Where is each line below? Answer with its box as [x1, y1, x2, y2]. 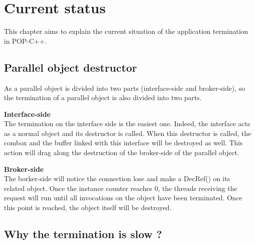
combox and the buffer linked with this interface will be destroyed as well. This [4, 137, 243, 148]
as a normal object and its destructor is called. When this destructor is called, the [4, 128, 251, 138]
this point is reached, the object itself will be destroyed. [4, 202, 172, 213]
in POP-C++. [4, 35, 47, 46]
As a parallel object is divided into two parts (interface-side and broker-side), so [4, 82, 245, 93]
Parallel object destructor [4, 59, 137, 75]
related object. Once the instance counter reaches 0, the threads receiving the [4, 183, 237, 193]
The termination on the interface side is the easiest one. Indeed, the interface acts [4, 118, 251, 129]
